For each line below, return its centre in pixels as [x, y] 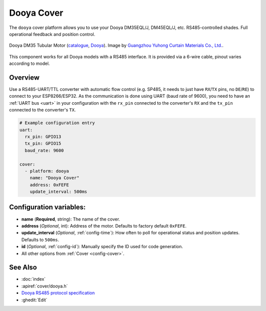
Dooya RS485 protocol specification [58, 293]
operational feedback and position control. [52, 34]
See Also [23, 268]
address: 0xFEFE [49, 185]
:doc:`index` [33, 279]
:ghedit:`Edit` [34, 300]
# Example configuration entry [57, 123]
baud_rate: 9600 [44, 150]
